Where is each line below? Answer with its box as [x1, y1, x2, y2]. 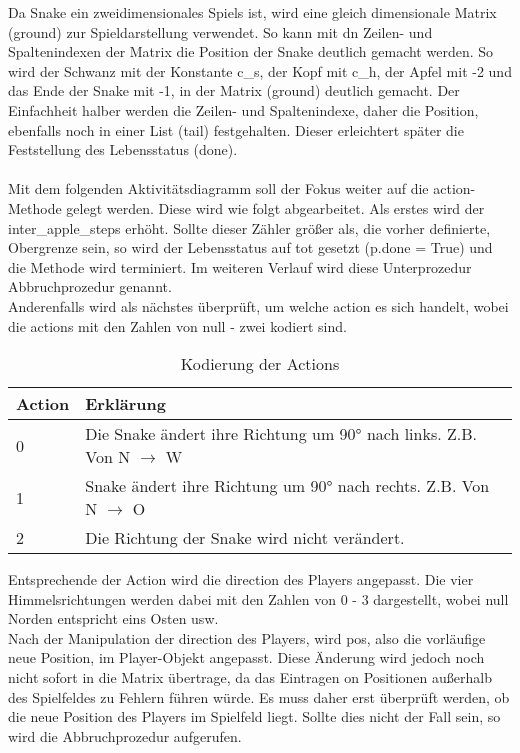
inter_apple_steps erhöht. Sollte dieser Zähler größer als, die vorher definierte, [8, 217, 491, 238]
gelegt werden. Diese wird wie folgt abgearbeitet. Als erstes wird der [66, 197, 485, 218]
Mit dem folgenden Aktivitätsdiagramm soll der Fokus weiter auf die [8, 178, 429, 199]
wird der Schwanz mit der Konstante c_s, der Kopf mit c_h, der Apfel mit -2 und [8, 60, 512, 81]
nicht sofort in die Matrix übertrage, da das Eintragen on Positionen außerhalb [8, 667, 492, 688]
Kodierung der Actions [180, 352, 340, 376]
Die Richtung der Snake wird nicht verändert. [85, 526, 405, 550]
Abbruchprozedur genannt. [8, 276, 172, 297]
